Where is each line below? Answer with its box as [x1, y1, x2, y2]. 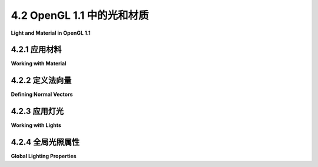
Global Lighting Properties [11, 153, 77, 160]
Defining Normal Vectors [11, 91, 73, 98]
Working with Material [11, 60, 67, 67]
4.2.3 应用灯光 [11, 106, 64, 116]
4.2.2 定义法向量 [11, 75, 72, 85]
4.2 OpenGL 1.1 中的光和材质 [11, 9, 150, 22]
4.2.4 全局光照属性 [11, 137, 79, 147]
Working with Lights [11, 122, 62, 129]
